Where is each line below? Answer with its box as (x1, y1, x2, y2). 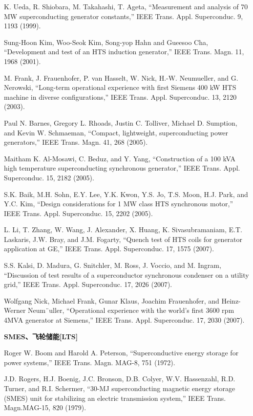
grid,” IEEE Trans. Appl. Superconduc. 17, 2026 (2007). (4, 279, 172, 289)
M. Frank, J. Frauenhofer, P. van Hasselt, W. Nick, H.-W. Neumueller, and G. (4, 72, 238, 83)
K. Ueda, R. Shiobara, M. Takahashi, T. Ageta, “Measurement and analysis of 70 (4, 1, 248, 11)
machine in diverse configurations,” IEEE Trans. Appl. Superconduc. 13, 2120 (4, 91, 237, 102)
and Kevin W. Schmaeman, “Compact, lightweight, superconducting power (4, 127, 229, 137)
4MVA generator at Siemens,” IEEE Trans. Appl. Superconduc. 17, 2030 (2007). (4, 315, 245, 325)
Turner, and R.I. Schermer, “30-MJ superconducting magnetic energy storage (4, 383, 235, 393)
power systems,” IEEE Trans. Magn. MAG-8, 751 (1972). (4, 357, 175, 367)
